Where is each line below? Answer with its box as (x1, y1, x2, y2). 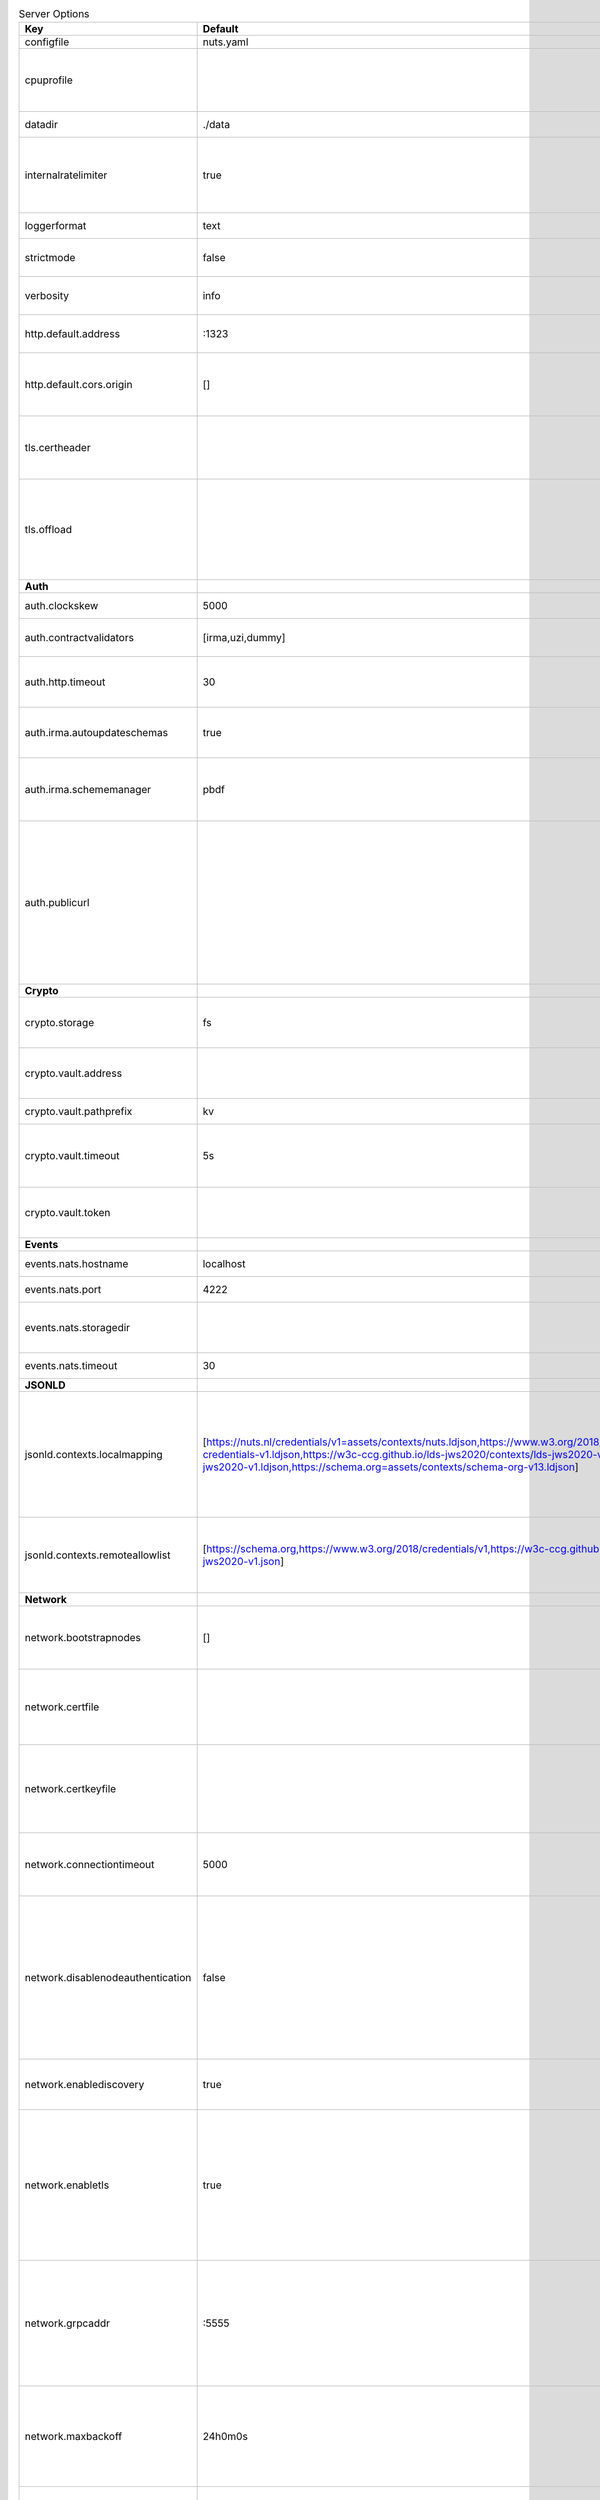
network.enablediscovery (24, 2078, 145, 2092)
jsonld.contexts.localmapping (24, 1448, 164, 1462)
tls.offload (24, 523, 73, 537)
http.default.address (24, 327, 120, 341)
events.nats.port (24, 1283, 102, 1297)
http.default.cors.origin (24, 378, 133, 392)
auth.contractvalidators (24, 631, 135, 645)
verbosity (24, 289, 70, 303)
